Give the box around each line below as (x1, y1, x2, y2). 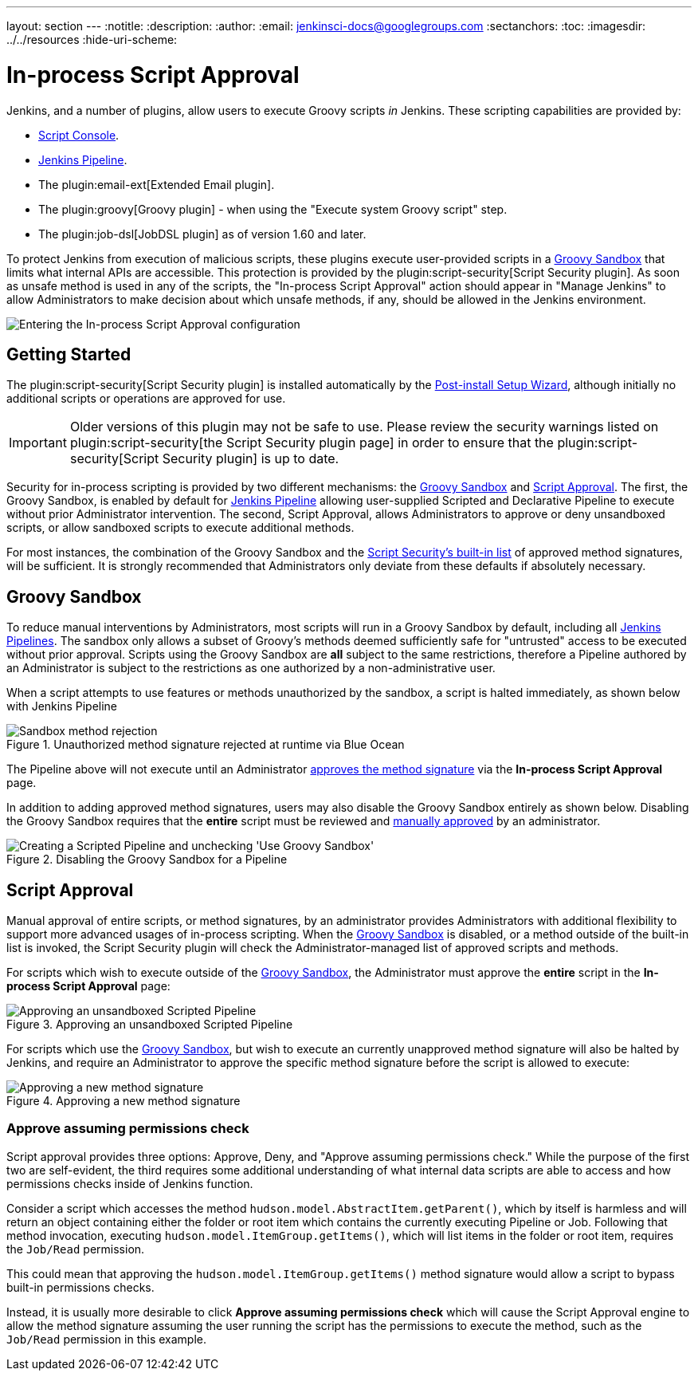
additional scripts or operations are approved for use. (6, 391, 286, 406)
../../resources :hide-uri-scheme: (6, 33, 178, 46)
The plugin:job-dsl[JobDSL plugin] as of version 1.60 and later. (38, 226, 367, 241)
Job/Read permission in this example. (6, 1332, 206, 1346)
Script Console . (38, 128, 120, 142)
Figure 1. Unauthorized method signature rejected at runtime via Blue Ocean (6, 738, 405, 752)
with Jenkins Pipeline (6, 699, 118, 714)
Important (9, 435, 67, 451)
